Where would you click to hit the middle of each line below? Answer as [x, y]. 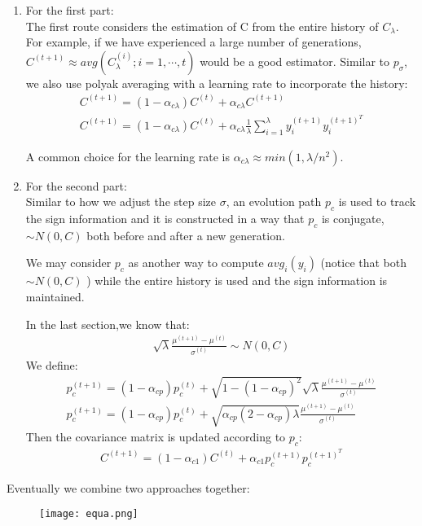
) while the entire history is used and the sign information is [237, 281]
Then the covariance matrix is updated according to [156, 437]
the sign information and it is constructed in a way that [165, 219]
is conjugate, [353, 219]
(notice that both [364, 263]
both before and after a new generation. [186, 235]
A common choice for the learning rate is [128, 156]
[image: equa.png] [89, 514]
